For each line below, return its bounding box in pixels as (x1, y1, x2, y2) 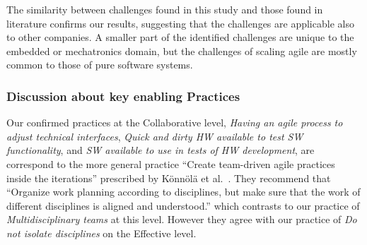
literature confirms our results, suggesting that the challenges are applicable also (6, 16, 354, 30)
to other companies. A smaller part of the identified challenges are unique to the (6, 30, 354, 44)
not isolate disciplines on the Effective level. (6, 225, 197, 240)
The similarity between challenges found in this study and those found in (6, 2, 323, 16)
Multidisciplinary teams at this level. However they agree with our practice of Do (6, 212, 357, 227)
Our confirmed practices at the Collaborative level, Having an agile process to (6, 115, 343, 130)
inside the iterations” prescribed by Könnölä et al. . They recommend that (6, 170, 331, 185)
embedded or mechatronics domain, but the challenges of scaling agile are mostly (6, 43, 357, 58)
